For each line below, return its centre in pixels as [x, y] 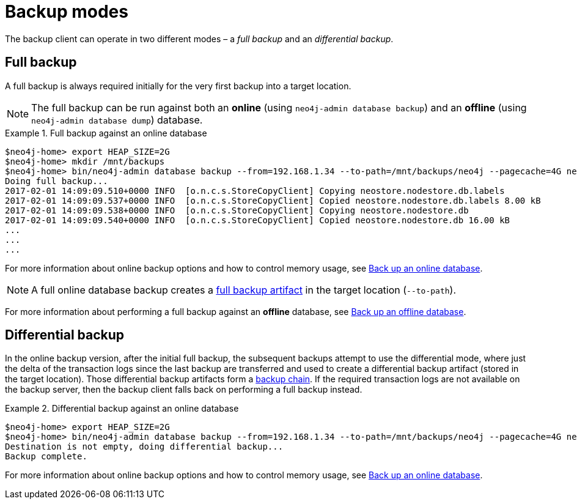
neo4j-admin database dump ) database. [117, 120]
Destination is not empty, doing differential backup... [144, 447]
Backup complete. [46, 457]
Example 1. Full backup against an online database [106, 133]
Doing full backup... [57, 181]
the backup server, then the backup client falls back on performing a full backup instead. [184, 390]
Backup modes [67, 12]
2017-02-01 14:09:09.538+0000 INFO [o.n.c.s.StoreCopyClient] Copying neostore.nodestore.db [237, 210]
